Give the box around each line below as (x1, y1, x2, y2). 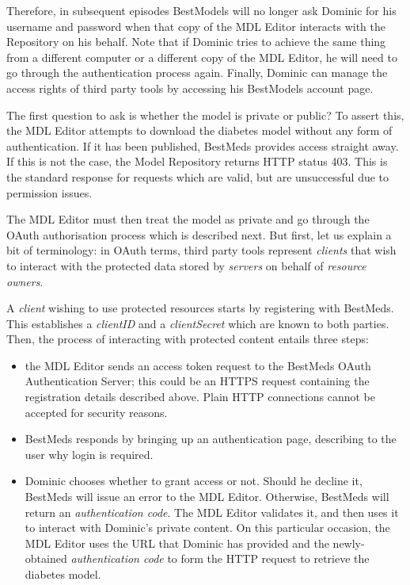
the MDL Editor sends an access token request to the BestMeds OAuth (25, 357, 371, 373)
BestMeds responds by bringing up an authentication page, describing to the (25, 430, 397, 447)
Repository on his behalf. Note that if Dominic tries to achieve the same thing (6, 33, 386, 50)
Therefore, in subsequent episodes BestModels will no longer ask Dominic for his (6, 2, 397, 18)
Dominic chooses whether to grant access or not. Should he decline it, (25, 472, 363, 489)
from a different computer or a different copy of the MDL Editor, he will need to (6, 48, 397, 65)
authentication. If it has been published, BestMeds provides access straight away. (6, 137, 399, 154)
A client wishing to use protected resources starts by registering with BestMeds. (6, 300, 394, 316)
